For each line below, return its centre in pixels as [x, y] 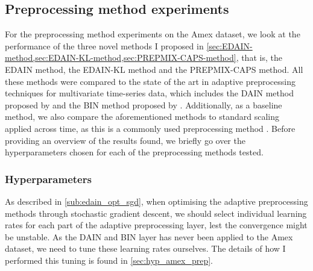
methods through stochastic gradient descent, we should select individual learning [156, 213]
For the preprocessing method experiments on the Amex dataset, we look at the [153, 34]
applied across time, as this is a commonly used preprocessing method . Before [150, 128]
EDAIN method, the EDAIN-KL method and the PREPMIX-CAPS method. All [154, 69]
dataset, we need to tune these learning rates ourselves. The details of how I [145, 248]
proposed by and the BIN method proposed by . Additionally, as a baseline [144, 104]
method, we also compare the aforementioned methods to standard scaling [142, 117]
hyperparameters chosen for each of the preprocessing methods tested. [134, 152]
